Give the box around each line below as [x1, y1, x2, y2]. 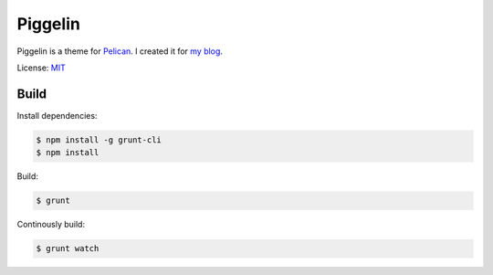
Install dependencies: [16, 110, 98, 121]
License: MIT [16, 62, 66, 73]
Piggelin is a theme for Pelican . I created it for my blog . [16, 46, 224, 57]
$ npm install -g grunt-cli [36, 134, 162, 145]
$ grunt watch [36, 243, 100, 254]
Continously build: [16, 219, 86, 230]
